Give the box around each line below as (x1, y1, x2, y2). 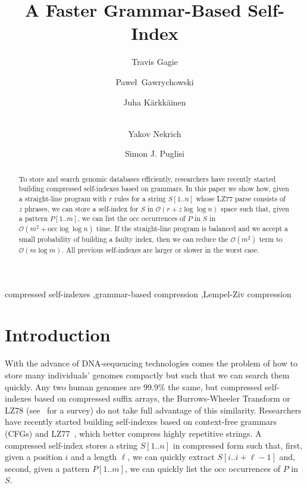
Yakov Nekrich (128, 127, 181, 139)
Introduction (5, 322, 111, 347)
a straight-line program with (18, 193, 106, 203)
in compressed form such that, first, (173, 439, 303, 451)
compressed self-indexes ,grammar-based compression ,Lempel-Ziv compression (5, 287, 292, 300)
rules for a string (114, 193, 166, 203)
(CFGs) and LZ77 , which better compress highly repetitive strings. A (5, 427, 262, 439)
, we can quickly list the (124, 462, 212, 474)
